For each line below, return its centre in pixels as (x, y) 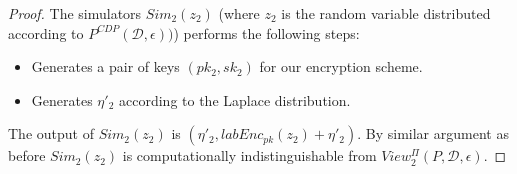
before (27, 155)
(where (239, 13)
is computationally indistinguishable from (249, 155)
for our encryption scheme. (341, 66)
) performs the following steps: (266, 32)
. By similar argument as (433, 133)
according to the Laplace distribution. (235, 99)
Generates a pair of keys (105, 66)
